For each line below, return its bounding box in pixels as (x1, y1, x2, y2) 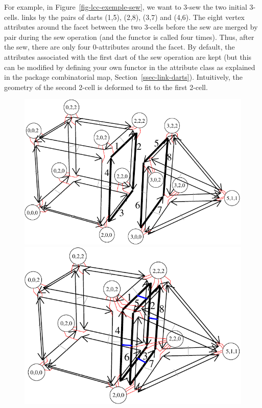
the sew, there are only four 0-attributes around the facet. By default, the (4, 41, 235, 52)
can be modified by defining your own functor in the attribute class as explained (4, 61, 255, 72)
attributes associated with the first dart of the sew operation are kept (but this (4, 51, 252, 62)
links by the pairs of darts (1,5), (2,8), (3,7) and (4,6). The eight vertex (21, 11, 245, 22)
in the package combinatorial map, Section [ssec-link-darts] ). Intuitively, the (4, 72, 243, 82)
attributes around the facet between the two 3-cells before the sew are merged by (4, 21, 258, 32)
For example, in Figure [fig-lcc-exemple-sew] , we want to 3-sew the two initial (4, 2, 247, 12)
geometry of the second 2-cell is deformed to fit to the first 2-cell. (4, 81, 208, 92)
